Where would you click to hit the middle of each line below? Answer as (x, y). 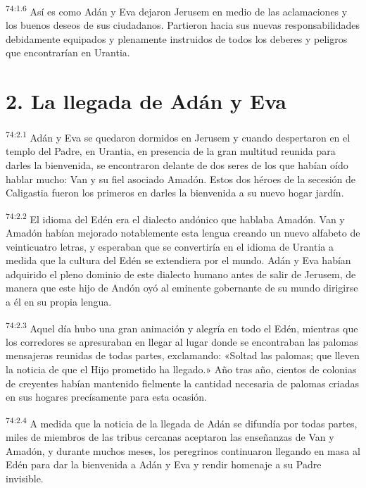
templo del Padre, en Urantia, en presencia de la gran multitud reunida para (171, 151)
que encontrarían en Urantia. (68, 52)
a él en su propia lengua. (59, 301)
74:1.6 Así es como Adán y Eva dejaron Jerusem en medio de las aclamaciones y (177, 10)
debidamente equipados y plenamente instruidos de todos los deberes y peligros (177, 38)
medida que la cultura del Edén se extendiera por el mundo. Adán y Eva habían (178, 260)
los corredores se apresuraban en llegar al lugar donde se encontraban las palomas (182, 341)
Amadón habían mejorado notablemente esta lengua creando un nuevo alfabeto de (183, 233)
